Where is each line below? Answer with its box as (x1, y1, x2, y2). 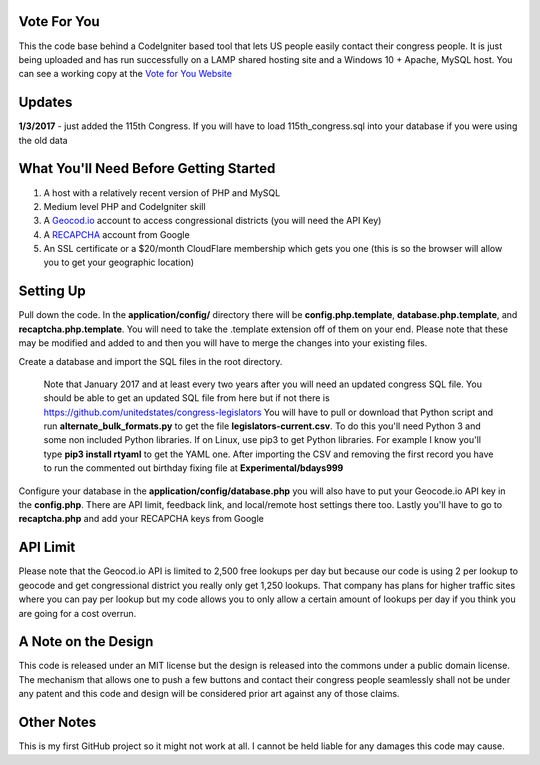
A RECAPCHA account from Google (43, 228, 190, 240)
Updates (18, 94, 73, 111)
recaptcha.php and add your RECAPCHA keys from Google (18, 513, 264, 525)
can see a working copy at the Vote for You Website (18, 68, 232, 80)
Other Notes (18, 714, 97, 731)
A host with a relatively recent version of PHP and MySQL (43, 186, 281, 199)
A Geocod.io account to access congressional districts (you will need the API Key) (43, 215, 382, 227)
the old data (18, 134, 69, 146)
